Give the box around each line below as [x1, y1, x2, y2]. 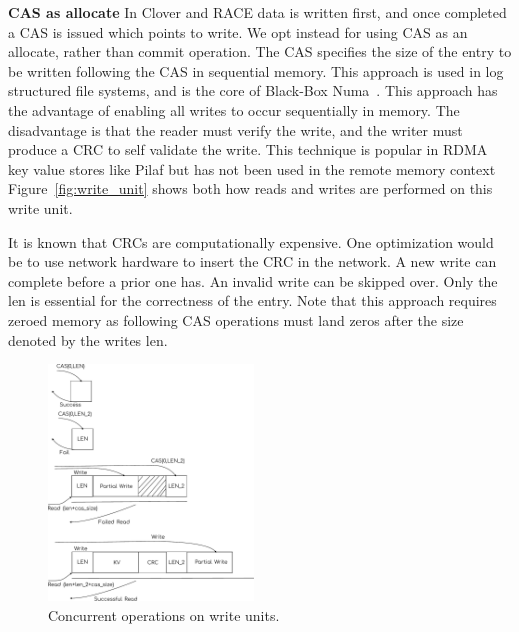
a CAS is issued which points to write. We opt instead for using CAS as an [8, 21, 468, 42]
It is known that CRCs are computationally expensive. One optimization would [8, 231, 494, 252]
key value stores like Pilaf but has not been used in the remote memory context [8, 158, 496, 179]
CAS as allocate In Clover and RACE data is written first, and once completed [8, 2, 507, 22]
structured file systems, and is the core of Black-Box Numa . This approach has [8, 80, 498, 101]
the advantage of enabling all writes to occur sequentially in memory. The [8, 99, 460, 120]
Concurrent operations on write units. [48, 604, 280, 625]
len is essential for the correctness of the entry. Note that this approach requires [8, 290, 497, 311]
